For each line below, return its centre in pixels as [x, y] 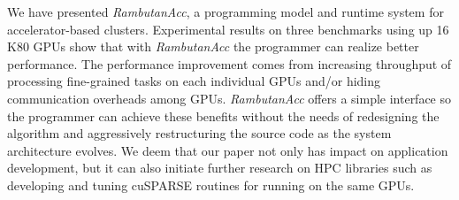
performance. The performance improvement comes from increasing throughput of [229, 63]
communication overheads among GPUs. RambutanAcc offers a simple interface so [229, 98]
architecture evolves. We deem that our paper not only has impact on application [228, 150]
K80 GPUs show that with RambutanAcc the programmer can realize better [213, 46]
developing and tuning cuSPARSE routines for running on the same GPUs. [211, 185]
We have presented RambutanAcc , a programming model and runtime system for [226, 12]
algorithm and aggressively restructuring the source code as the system [199, 133]
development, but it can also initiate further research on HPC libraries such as [220, 168]
